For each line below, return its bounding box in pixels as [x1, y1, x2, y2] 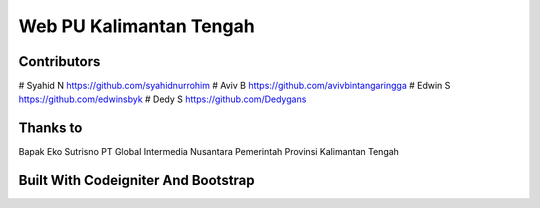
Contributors [18, 53, 101, 70]
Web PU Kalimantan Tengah [18, 15, 255, 37]
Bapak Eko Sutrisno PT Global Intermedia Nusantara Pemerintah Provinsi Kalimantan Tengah [18, 146, 400, 158]
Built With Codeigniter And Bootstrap [18, 172, 255, 189]
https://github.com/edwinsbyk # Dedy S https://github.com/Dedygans [18, 93, 307, 105]
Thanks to [18, 120, 83, 137]
